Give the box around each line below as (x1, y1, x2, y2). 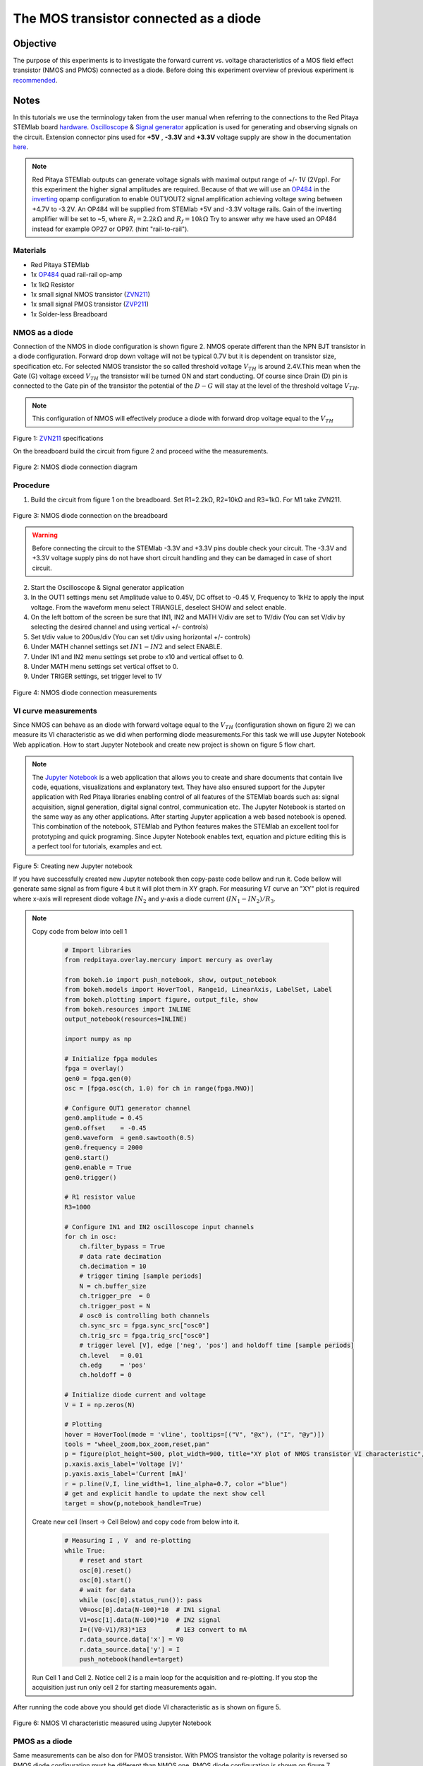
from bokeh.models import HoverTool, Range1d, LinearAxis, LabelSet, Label (64, 985, 333, 994)
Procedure (13, 480, 50, 490)
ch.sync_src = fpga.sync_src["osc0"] (79, 1322, 210, 1329)
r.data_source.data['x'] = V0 (79, 1635, 184, 1644)
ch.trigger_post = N (79, 1302, 151, 1310)
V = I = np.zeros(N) (64, 1401, 135, 1409)
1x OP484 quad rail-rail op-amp (30, 271, 123, 279)
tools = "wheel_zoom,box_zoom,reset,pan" (64, 1440, 210, 1448)
